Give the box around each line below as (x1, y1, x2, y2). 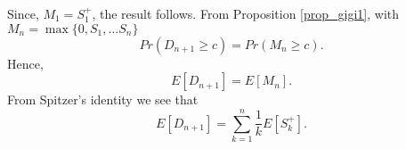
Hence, (7, 54, 44, 72)
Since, (7, 4, 39, 22)
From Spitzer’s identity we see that (7, 90, 199, 109)
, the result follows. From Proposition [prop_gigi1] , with (92, 4, 400, 22)
